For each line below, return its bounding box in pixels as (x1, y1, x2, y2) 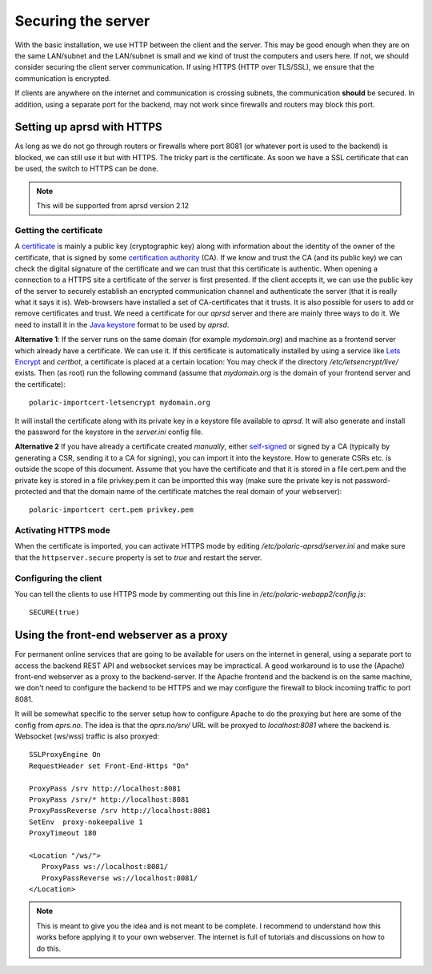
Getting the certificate (14, 224, 103, 235)
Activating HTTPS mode (14, 525, 111, 536)
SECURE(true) (29, 608, 80, 617)
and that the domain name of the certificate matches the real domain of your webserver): (48, 486, 342, 496)
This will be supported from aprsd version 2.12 (36, 200, 190, 210)
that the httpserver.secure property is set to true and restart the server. (14, 553, 262, 562)
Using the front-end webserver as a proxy (14, 629, 228, 642)
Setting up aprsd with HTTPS (14, 120, 163, 134)
